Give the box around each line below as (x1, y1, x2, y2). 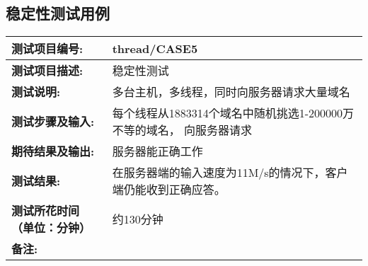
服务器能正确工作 (112, 143, 203, 160)
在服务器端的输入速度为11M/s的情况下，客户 (112, 164, 348, 181)
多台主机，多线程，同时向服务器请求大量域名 (112, 83, 350, 100)
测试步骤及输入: (11, 113, 95, 130)
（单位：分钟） (11, 219, 91, 236)
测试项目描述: (11, 62, 84, 79)
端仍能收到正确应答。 (112, 181, 226, 198)
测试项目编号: (11, 40, 84, 57)
